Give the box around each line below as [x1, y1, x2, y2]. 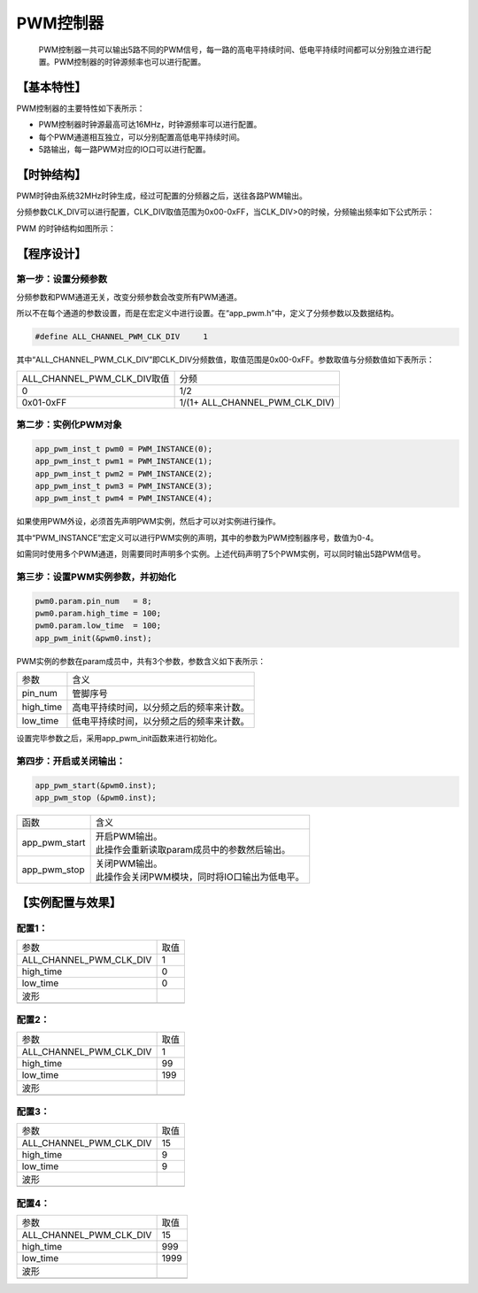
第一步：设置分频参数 [16, 273, 108, 285]
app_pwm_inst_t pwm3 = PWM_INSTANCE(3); [35, 481, 212, 491]
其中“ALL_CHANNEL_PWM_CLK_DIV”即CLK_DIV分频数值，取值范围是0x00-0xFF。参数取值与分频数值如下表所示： [16, 354, 435, 365]
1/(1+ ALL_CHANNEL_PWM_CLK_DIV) [179, 396, 335, 408]
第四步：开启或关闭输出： [16, 755, 126, 767]
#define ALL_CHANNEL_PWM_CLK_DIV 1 [35, 332, 208, 342]
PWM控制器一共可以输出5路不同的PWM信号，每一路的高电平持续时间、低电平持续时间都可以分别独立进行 [38, 44, 424, 55]
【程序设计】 [16, 246, 87, 261]
